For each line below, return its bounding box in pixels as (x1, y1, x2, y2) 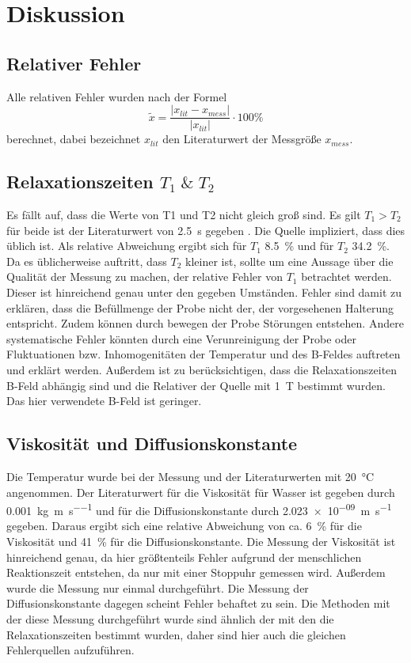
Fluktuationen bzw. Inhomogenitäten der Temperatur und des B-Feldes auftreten (6, 346, 401, 362)
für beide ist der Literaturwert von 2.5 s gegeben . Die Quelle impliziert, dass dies (6, 222, 405, 238)
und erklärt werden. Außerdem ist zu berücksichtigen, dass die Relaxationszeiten (6, 361, 398, 377)
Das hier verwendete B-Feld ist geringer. (6, 392, 202, 409)
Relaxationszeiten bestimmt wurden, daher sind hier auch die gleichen (6, 626, 346, 642)
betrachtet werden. (301, 268, 392, 285)
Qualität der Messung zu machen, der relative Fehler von (6, 268, 283, 285)
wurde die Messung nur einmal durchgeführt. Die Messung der (6, 579, 309, 596)
